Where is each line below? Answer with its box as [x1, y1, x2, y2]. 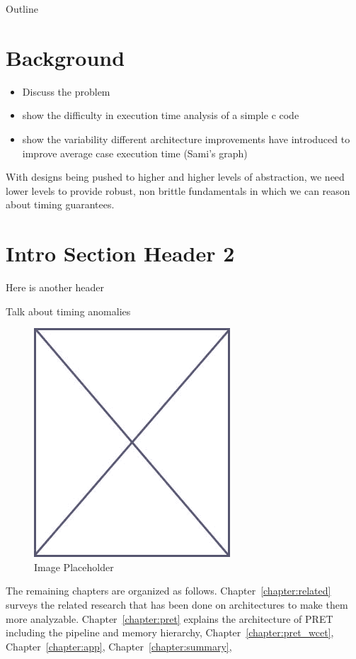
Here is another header [6, 280, 105, 294]
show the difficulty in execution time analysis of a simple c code [22, 108, 299, 123]
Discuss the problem [22, 84, 110, 98]
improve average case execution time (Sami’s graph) [22, 145, 248, 160]
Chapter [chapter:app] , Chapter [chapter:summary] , [6, 638, 232, 653]
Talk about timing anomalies [6, 303, 131, 318]
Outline [6, 1, 38, 16]
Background [6, 43, 125, 72]
